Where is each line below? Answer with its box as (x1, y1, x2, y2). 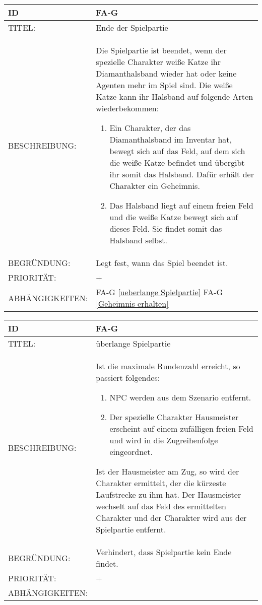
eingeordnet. (109, 446, 153, 457)
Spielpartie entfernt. (96, 523, 166, 535)
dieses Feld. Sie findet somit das (109, 223, 222, 234)
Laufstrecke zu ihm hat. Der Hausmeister (96, 489, 241, 500)
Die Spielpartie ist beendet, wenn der (96, 44, 227, 56)
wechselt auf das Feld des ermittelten (96, 500, 226, 512)
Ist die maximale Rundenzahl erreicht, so (96, 360, 240, 372)
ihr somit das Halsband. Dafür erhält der (109, 168, 254, 180)
